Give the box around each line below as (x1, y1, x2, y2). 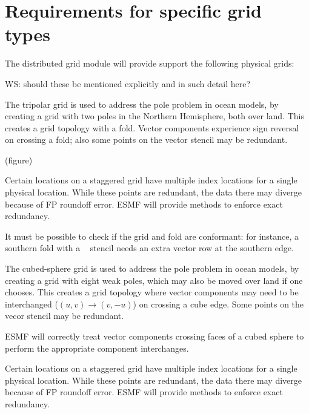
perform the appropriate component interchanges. (5, 341, 189, 354)
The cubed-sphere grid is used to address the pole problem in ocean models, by (5, 262, 299, 275)
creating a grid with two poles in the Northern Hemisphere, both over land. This (5, 110, 304, 122)
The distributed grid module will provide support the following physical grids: (5, 57, 294, 70)
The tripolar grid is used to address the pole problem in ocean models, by (5, 97, 279, 110)
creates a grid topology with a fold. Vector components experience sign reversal (5, 121, 299, 134)
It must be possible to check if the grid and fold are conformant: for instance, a (5, 229, 299, 242)
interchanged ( (5, 297, 58, 310)
